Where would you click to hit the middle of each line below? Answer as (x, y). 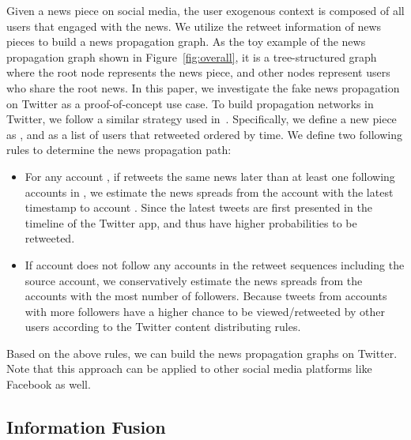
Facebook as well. (49, 384)
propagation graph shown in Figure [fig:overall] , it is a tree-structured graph (192, 56)
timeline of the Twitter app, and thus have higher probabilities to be (191, 222)
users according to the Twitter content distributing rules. (163, 327)
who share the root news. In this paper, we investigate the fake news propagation (203, 87)
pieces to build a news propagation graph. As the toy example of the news (186, 41)
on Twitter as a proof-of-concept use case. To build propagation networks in (190, 103)
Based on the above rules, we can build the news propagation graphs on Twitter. (202, 353)
